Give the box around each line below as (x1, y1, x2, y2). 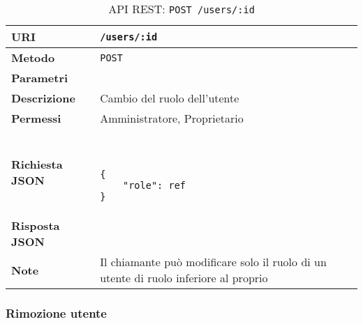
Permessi (11, 110, 61, 126)
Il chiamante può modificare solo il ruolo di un (100, 254, 327, 270)
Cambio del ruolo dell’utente (100, 90, 239, 106)
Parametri (11, 70, 68, 86)
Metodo (11, 49, 55, 65)
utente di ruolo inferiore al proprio (100, 270, 268, 286)
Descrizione (11, 90, 75, 106)
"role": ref (122, 180, 186, 191)
